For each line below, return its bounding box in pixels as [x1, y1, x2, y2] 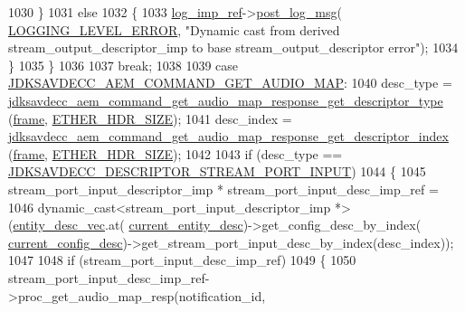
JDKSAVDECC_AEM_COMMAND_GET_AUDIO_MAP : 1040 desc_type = [8, 73, 452, 92]
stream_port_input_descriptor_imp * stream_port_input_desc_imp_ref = [8, 179, 439, 198]
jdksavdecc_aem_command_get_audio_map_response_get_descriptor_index [8, 127, 449, 146]
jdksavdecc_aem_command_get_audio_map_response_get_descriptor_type [8, 90, 443, 109]
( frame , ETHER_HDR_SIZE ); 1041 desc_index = [8, 109, 292, 128]
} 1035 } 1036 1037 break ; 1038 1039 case [8, 55, 239, 74]
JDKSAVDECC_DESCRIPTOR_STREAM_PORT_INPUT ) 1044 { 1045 [8, 162, 426, 181]
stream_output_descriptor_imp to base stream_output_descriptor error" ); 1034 [8, 38, 459, 57]
